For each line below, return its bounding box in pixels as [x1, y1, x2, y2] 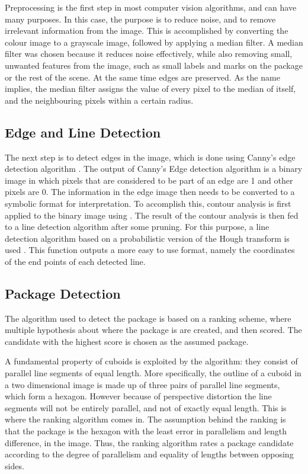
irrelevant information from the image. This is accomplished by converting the [5, 24, 288, 37]
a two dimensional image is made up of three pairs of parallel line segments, [5, 378, 280, 390]
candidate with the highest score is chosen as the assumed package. [5, 335, 249, 347]
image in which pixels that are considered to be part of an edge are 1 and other [5, 174, 293, 186]
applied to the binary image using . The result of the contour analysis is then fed [5, 209, 299, 221]
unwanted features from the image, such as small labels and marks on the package [5, 59, 303, 71]
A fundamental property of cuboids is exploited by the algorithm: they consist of [5, 355, 298, 367]
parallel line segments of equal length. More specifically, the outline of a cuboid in [5, 367, 301, 379]
